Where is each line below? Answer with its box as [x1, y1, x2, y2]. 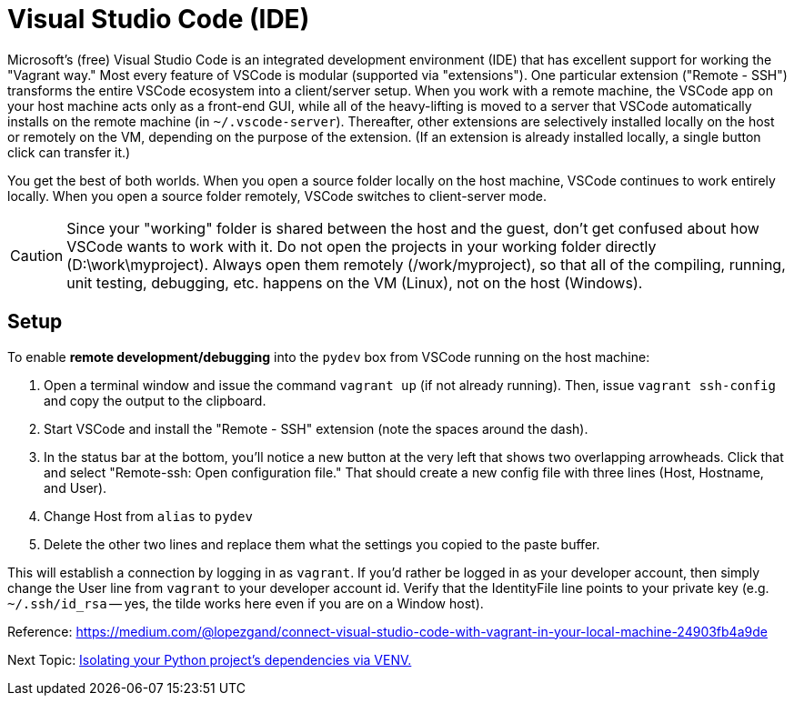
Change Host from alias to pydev [44, 507, 253, 524]
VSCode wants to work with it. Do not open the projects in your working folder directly [66, 236, 657, 256]
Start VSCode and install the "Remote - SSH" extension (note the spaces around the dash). [44, 420, 588, 437]
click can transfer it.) [7, 144, 131, 160]
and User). [44, 479, 107, 496]
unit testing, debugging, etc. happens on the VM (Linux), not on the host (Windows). [66, 273, 643, 292]
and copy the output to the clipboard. [44, 392, 266, 408]
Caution [10, 246, 64, 265]
